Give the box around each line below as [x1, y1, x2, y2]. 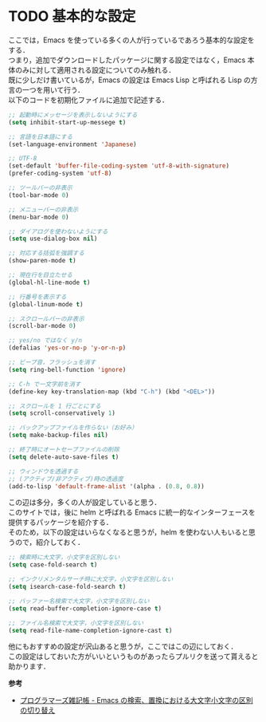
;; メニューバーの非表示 [8, 205, 79, 214]
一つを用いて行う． [22, 85, 85, 94]
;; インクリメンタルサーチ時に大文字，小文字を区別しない [8, 575, 174, 583]
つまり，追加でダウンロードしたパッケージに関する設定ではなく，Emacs [8, 55, 246, 65]
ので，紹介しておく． [14, 538, 85, 547]
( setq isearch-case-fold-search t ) [8, 583, 127, 591]
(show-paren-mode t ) [8, 257, 77, 265]
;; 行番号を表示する [8, 293, 67, 301]
